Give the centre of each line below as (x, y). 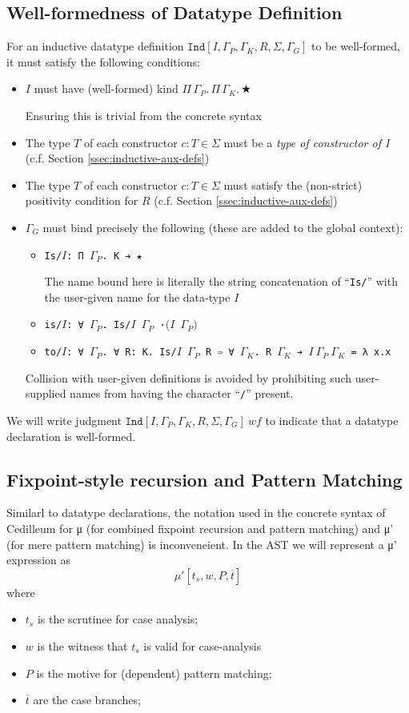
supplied (46, 393)
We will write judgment (64, 421)
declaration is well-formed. (71, 436)
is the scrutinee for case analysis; (118, 619)
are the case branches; (87, 700)
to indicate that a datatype (332, 421)
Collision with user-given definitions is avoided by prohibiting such (188, 377)
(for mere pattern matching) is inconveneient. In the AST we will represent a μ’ (202, 544)
